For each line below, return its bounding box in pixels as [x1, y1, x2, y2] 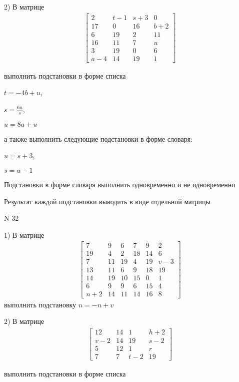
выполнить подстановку [4, 299, 76, 309]
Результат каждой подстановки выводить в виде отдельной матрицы [4, 196, 210, 206]
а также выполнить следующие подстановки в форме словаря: [4, 133, 192, 144]
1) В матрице [4, 229, 44, 240]
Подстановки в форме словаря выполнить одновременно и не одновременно [4, 179, 235, 190]
